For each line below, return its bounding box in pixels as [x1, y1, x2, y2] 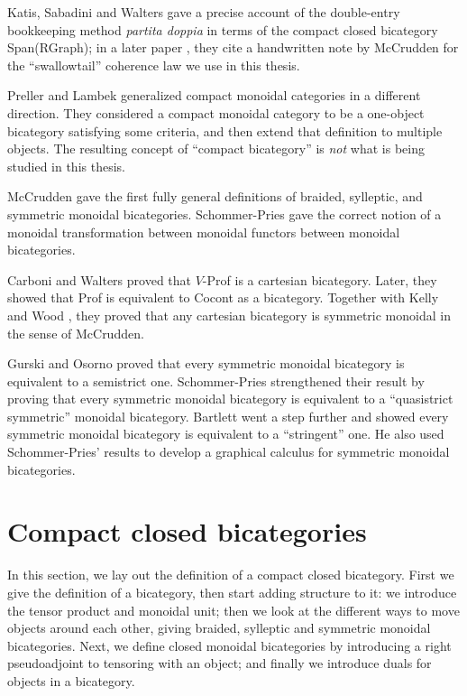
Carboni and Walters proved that [7, 270, 192, 289]
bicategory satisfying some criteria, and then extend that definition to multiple [7, 121, 443, 140]
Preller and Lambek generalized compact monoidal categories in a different [7, 86, 421, 105]
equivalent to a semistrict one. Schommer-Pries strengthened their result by [7, 371, 425, 390]
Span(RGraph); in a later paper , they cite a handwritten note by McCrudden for [7, 38, 459, 57]
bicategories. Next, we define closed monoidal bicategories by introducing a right [7, 636, 452, 654]
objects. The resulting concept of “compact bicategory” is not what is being [7, 139, 425, 158]
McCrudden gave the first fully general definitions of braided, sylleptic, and [7, 187, 423, 206]
